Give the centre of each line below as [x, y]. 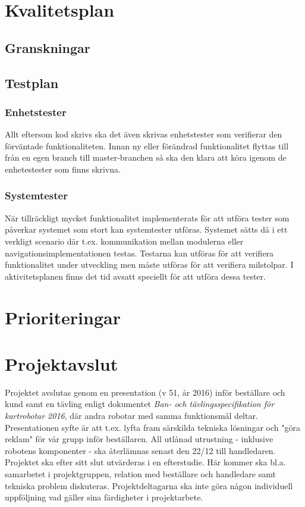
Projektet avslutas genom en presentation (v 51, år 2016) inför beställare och [145, 392]
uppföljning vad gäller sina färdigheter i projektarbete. [104, 497]
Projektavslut [62, 363]
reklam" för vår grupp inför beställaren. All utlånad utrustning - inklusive [139, 439]
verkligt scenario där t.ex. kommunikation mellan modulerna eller [124, 241]
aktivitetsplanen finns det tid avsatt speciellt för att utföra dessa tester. [135, 276]
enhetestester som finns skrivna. [63, 169]
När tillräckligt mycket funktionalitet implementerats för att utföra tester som [147, 217]
